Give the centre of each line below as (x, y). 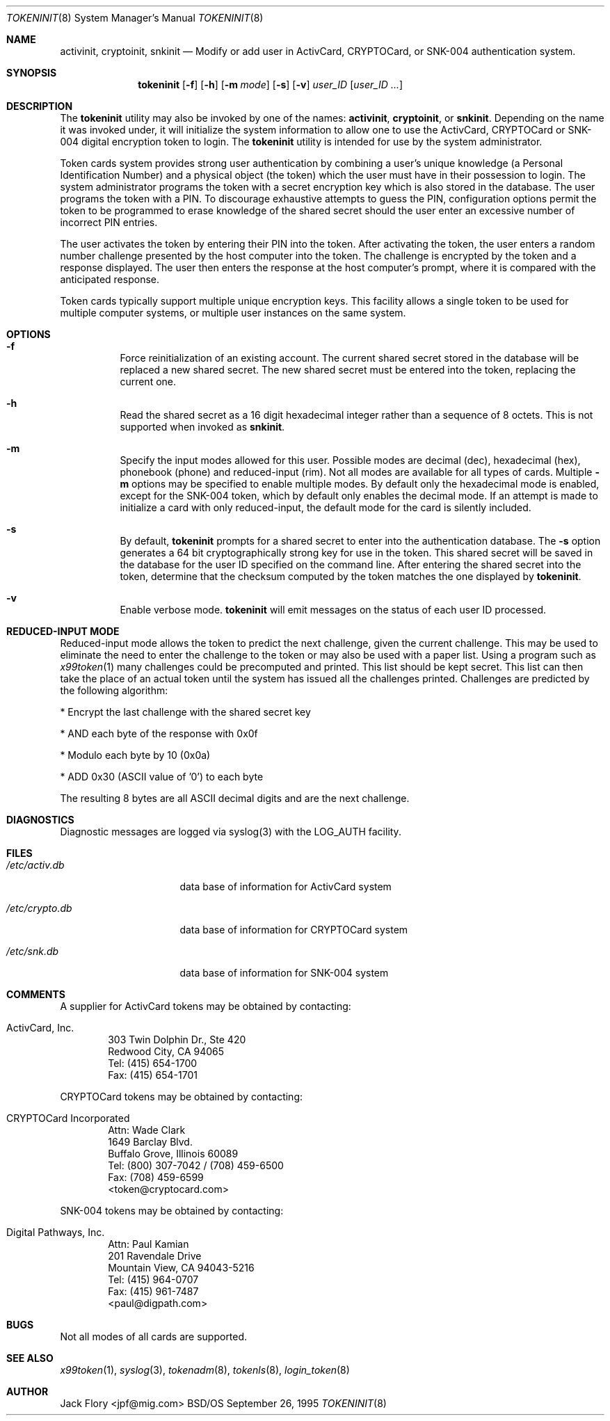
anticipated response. (110, 279)
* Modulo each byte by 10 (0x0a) (135, 755)
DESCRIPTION (40, 106)
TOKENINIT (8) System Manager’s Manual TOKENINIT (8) (135, 18)
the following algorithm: (114, 690)
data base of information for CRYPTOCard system (294, 930)
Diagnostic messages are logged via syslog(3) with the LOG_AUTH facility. (231, 832)
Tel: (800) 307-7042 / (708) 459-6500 (196, 1165)
